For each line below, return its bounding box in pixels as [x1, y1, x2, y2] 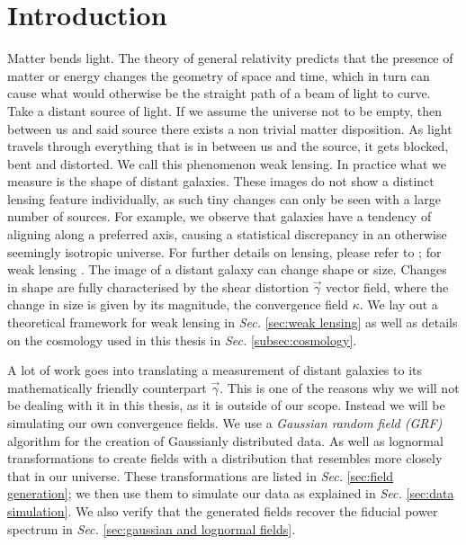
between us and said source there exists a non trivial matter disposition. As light [7, 119, 453, 138]
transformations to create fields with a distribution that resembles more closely [7, 449, 443, 468]
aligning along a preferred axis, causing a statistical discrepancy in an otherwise [7, 225, 447, 244]
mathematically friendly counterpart [7, 378, 207, 397]
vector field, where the [326, 277, 449, 296]
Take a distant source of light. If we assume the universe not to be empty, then [7, 101, 443, 120]
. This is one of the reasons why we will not [220, 378, 460, 397]
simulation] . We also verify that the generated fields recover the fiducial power [7, 501, 438, 520]
